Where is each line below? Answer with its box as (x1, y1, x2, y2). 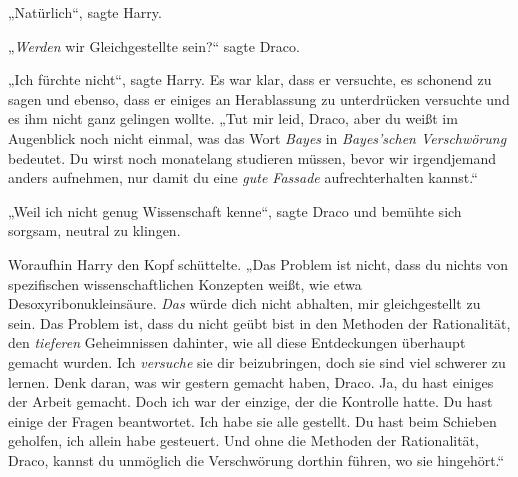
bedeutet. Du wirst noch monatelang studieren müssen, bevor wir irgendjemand (8, 147, 496, 168)
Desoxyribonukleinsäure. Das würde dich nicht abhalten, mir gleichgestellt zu (8, 293, 481, 314)
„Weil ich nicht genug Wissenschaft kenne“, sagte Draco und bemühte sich (8, 200, 462, 221)
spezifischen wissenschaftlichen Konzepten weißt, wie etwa (8, 273, 362, 294)
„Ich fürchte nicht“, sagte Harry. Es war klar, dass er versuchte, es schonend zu (8, 69, 492, 90)
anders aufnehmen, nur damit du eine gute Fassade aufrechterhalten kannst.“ (8, 167, 478, 188)
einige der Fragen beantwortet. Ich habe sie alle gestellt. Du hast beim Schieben (8, 410, 497, 431)
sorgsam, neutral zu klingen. (8, 220, 181, 241)
